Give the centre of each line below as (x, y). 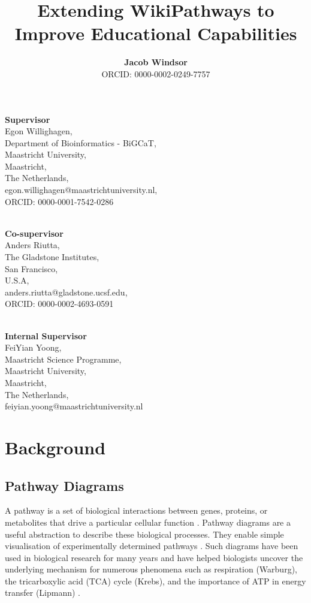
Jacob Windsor (156, 62)
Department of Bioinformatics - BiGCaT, (81, 142)
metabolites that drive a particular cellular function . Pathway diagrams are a (148, 522)
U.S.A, (17, 280)
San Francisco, (31, 268)
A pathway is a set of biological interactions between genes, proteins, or (136, 510)
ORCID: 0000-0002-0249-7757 (156, 73)
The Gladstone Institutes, (52, 257)
